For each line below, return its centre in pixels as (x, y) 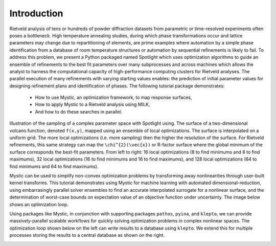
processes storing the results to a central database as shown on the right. (87, 235)
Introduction (36, 13)
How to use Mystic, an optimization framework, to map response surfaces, (113, 98)
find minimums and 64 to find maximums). (54, 166)
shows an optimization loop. (39, 204)
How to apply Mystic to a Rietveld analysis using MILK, (93, 104)
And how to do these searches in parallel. (79, 111)
